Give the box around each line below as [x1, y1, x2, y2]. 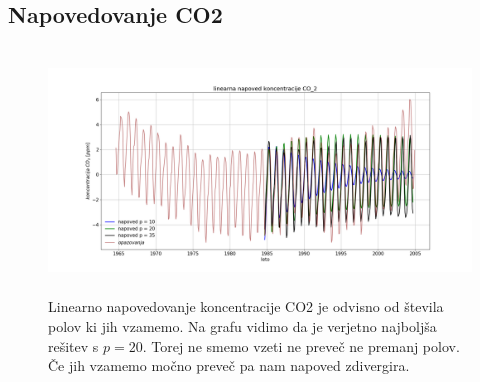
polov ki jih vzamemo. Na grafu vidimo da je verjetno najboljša [48, 316, 437, 337]
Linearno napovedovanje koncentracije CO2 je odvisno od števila [48, 296, 444, 317]
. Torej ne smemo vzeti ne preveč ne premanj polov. [142, 335, 460, 356]
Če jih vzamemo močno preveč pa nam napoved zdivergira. [48, 355, 410, 376]
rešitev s [48, 335, 99, 356]
